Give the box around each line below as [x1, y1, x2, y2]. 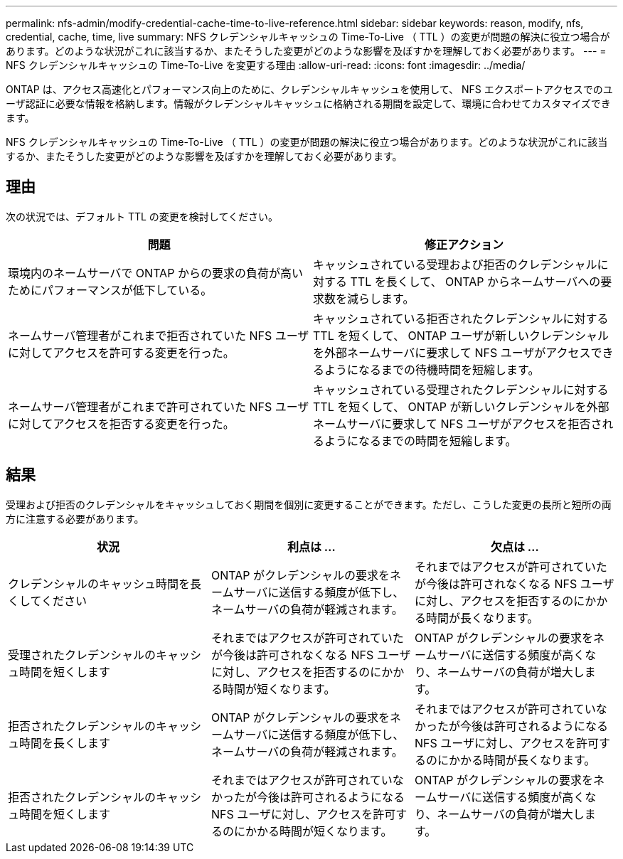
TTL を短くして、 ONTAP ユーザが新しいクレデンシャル [313, 328, 609, 343]
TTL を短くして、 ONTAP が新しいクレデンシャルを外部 [313, 399, 609, 414]
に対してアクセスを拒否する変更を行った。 [8, 416, 235, 431]
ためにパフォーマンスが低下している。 [8, 282, 213, 297]
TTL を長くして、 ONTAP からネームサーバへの [350, 274, 601, 289]
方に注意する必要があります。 [6, 512, 144, 525]
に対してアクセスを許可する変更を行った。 [8, 345, 235, 360]
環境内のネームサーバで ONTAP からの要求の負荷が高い [8, 265, 303, 280]
